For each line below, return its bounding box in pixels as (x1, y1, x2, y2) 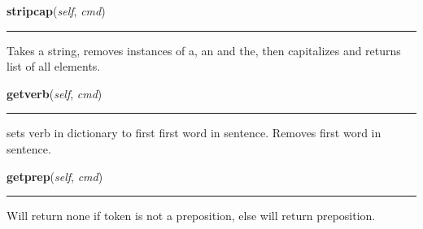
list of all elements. (7, 58, 101, 75)
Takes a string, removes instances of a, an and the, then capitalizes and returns (7, 41, 401, 58)
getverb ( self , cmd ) (7, 84, 102, 102)
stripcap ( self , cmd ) (7, 2, 106, 19)
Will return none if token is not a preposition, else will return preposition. (7, 207, 376, 224)
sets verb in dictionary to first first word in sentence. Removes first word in (7, 124, 382, 141)
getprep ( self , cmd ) (7, 167, 103, 184)
